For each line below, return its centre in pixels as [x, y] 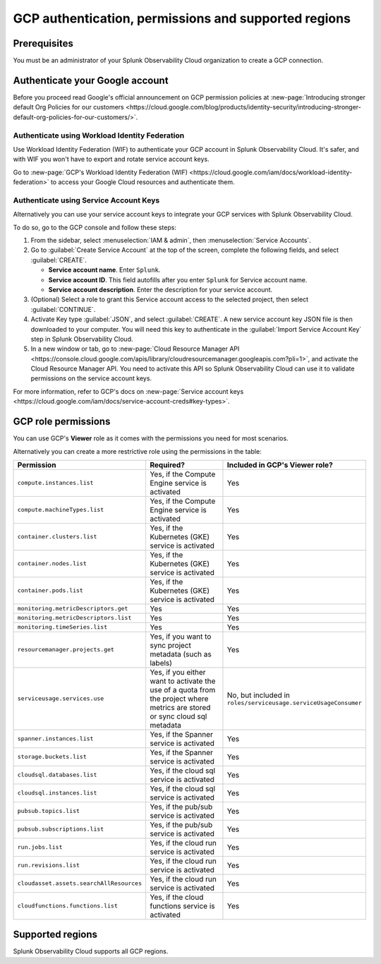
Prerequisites [43, 43]
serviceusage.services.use [61, 699]
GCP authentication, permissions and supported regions [182, 18]
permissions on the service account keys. [91, 378]
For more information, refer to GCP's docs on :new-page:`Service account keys [128, 391]
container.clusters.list [57, 537]
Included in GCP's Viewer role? [280, 464]
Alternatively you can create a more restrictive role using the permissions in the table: [137, 451]
